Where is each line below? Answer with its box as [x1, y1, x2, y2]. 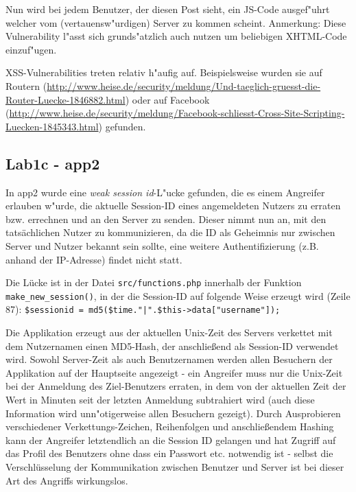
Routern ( [5, 78, 47, 93]
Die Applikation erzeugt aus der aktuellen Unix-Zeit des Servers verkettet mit [5, 325, 333, 340]
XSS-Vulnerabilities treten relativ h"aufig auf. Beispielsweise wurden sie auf [5, 65, 322, 80]
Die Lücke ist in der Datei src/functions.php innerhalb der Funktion [5, 275, 302, 290]
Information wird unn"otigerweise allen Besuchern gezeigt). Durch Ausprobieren [5, 406, 341, 420]
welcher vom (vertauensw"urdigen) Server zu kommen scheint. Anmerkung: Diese [5, 15, 346, 30]
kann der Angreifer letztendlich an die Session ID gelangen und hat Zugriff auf [5, 432, 336, 447]
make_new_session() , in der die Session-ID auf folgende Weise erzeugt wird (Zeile [5, 288, 351, 303]
